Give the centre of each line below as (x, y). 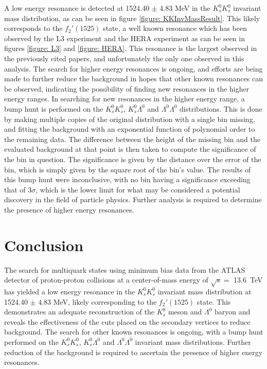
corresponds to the (33, 28)
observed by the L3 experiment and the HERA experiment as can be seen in (124, 38)
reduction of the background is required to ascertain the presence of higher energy (133, 352)
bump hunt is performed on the (54, 108)
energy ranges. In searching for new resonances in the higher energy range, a (124, 99)
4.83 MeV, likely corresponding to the (97, 301)
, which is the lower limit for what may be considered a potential (138, 189)
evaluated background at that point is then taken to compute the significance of (130, 149)
